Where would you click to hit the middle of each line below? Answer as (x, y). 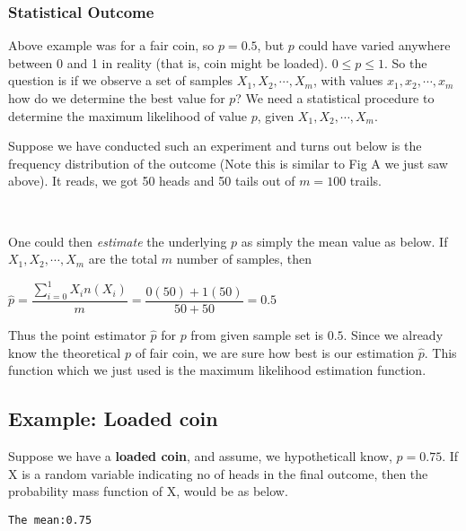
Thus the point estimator (77, 335)
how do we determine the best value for (117, 98)
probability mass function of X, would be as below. (148, 491)
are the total (123, 259)
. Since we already (393, 335)
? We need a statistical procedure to (335, 98)
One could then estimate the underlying (118, 241)
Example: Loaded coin (113, 418)
